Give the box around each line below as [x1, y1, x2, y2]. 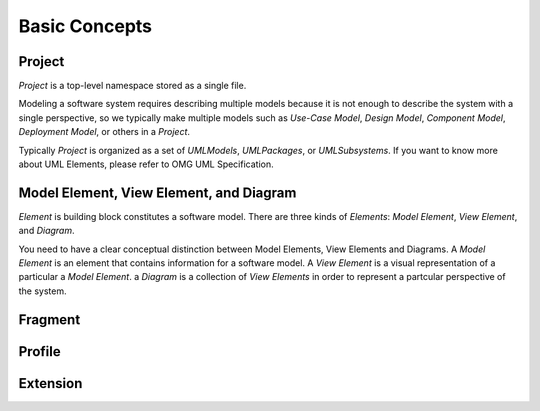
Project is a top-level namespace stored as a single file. [18, 80, 247, 92]
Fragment [18, 311, 81, 328]
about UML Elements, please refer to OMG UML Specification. [18, 158, 274, 170]
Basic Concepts [18, 15, 153, 37]
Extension [18, 375, 83, 392]
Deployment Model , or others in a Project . [18, 126, 190, 138]
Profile [18, 343, 61, 360]
